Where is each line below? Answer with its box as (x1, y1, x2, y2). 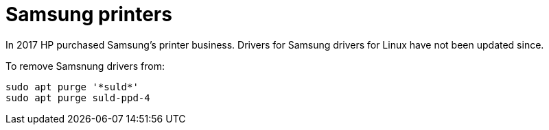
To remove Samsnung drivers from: (5, 60, 165, 72)
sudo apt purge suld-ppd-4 (5, 92, 150, 103)
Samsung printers (5, 3, 172, 26)
